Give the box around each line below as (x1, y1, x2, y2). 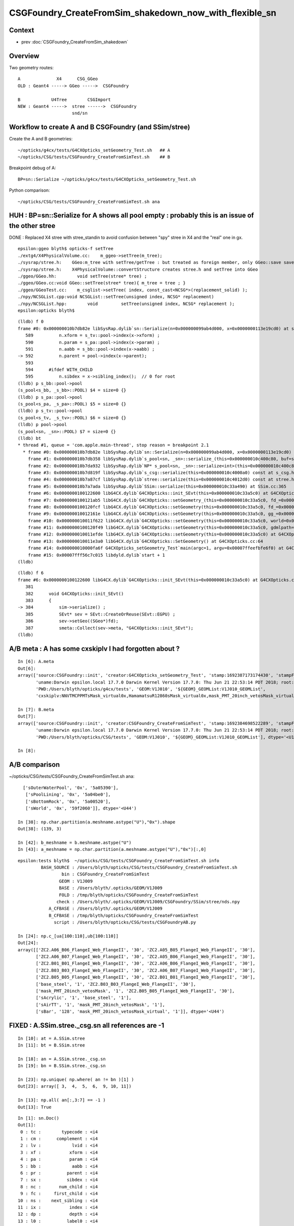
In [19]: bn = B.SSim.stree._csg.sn (18, 1063, 106, 1069)
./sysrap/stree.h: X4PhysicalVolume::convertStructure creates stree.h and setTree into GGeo (18, 266, 258, 272)
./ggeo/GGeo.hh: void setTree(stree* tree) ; (18, 274, 147, 279)
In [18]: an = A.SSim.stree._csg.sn (18, 1056, 106, 1062)
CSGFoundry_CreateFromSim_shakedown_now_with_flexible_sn (9, 7, 276, 18)
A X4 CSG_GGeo (18, 76, 98, 82)
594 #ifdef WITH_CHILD (25, 367, 93, 373)
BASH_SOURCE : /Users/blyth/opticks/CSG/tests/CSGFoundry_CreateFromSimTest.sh (41, 865, 238, 870)
